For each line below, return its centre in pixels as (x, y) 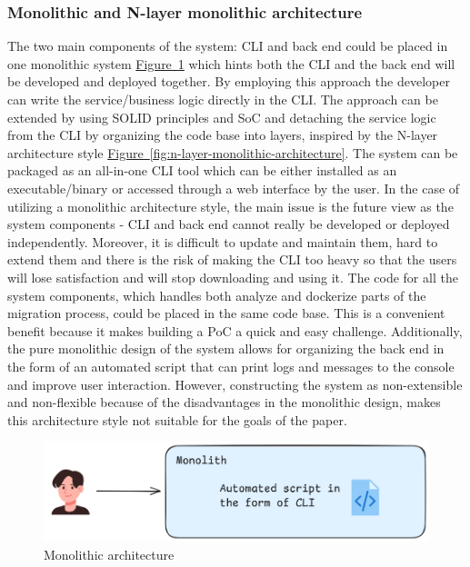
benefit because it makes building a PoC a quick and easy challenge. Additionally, (235, 330)
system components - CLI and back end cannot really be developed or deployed (229, 224)
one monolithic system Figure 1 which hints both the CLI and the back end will (231, 63)
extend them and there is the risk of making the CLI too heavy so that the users (232, 259)
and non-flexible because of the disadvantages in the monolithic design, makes (224, 402)
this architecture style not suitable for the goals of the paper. (177, 419)
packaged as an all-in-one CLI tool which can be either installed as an (202, 170)
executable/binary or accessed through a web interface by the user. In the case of (234, 188)
